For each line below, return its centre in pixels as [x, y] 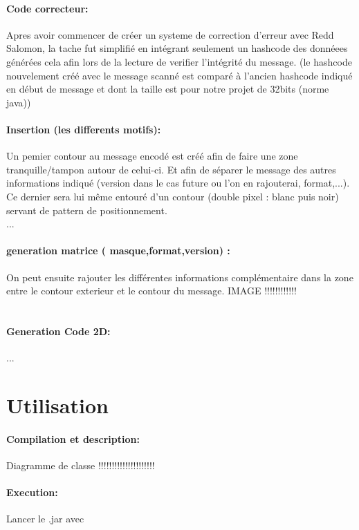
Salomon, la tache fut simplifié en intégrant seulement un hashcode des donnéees [177, 48]
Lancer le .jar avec [45, 519]
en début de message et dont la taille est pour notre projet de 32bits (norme [168, 89]
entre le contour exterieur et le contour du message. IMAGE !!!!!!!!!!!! [151, 291]
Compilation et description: [73, 438]
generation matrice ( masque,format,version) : [118, 250]
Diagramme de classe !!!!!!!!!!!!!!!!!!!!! [81, 465]
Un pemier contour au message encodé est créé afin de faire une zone [152, 156]
